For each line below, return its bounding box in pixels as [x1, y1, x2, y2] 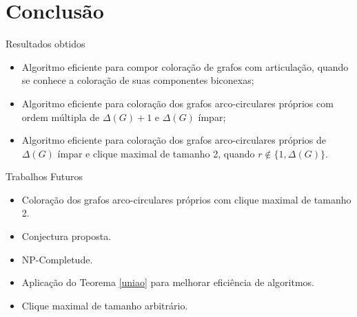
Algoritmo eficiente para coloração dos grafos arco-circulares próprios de [21, 133, 327, 147]
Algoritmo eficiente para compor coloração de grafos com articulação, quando [21, 59, 349, 74]
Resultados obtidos [6, 36, 85, 51]
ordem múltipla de [21, 109, 100, 124]
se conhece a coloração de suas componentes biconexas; [21, 73, 254, 87]
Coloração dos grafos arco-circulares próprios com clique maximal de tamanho [21, 192, 351, 206]
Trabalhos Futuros [6, 169, 83, 184]
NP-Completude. [21, 252, 93, 266]
